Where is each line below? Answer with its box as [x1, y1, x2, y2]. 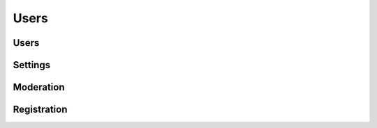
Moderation [13, 81, 65, 93]
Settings [13, 59, 51, 71]
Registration [13, 104, 68, 115]
